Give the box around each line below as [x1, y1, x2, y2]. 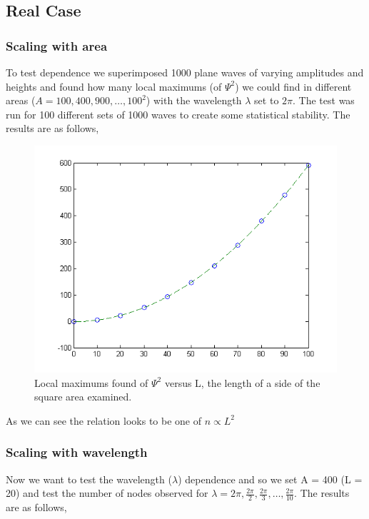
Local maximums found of [34, 375, 148, 390]
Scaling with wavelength [6, 443, 148, 461]
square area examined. [34, 389, 132, 404]
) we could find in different [235, 79, 352, 94]
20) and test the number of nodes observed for [6, 485, 208, 500]
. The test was [293, 93, 355, 108]
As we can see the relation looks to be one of [6, 413, 201, 428]
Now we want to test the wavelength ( [6, 471, 172, 486]
